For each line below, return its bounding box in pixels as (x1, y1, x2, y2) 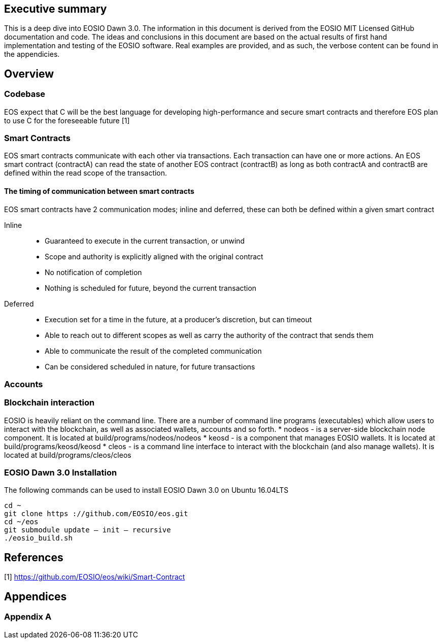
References (4, 551, 63, 564)
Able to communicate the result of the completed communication (45, 346, 262, 355)
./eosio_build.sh (4, 534, 73, 543)
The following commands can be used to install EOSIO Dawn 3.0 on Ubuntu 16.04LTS (4, 486, 289, 495)
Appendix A (4, 612, 52, 622)
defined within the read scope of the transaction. (4, 168, 167, 178)
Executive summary (4, 3, 107, 15)
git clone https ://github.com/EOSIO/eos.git (4, 510, 188, 518)
